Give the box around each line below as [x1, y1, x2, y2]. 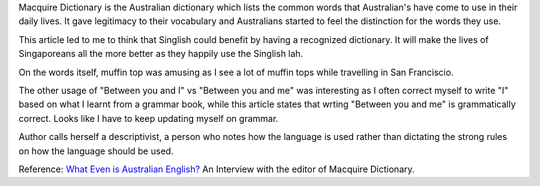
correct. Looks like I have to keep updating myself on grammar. [18, 112, 279, 124]
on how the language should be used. [18, 145, 174, 157]
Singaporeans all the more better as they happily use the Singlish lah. [18, 48, 304, 60]
